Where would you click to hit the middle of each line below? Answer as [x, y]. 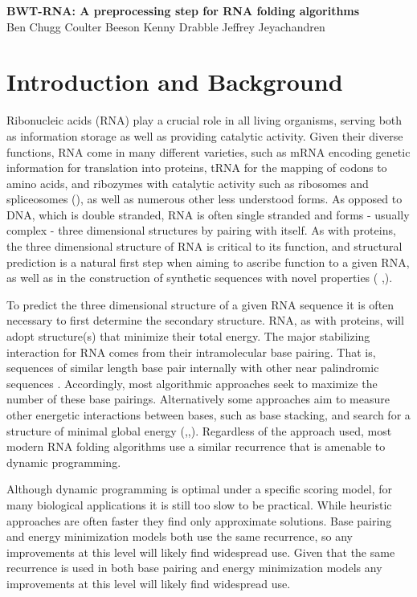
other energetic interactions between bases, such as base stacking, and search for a [208, 415]
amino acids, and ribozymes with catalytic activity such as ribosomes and [188, 183]
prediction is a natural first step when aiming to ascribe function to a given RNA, [208, 262]
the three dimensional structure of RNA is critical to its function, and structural [204, 246]
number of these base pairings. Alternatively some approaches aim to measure [198, 399]
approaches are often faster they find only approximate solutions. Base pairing [199, 520]
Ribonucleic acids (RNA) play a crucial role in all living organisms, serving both [204, 120]
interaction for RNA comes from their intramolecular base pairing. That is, [191, 352]
